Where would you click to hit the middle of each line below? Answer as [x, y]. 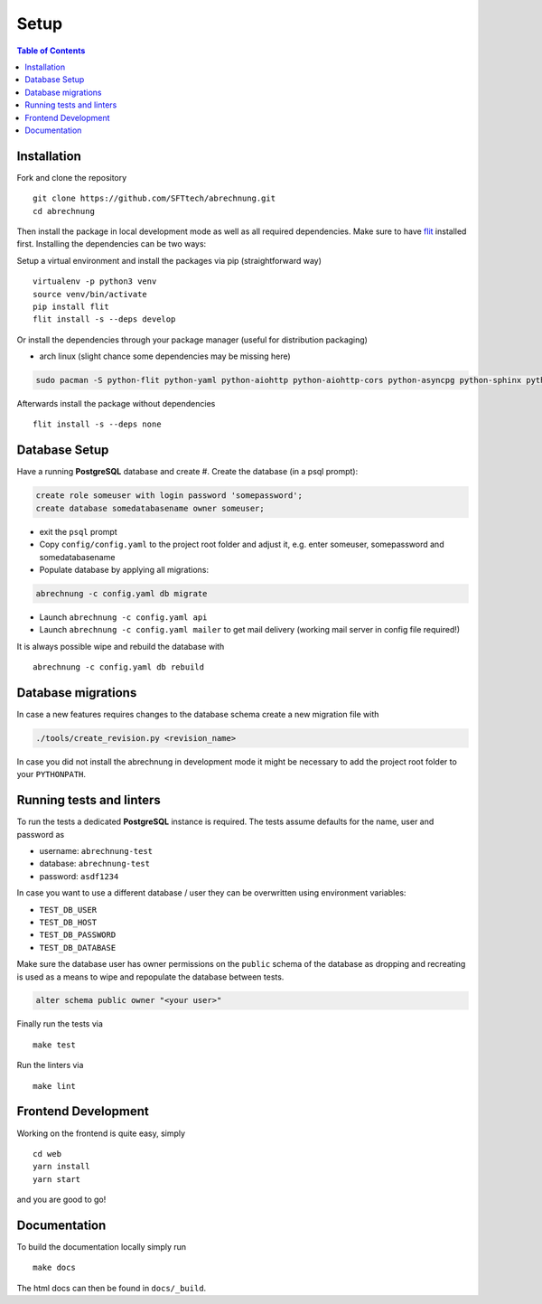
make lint [54, 1086]
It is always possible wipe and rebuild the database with [121, 646]
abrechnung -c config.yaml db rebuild [119, 667]
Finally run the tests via [60, 1024]
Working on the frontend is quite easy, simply [101, 1133]
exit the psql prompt [78, 531]
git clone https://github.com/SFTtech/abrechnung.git [154, 198]
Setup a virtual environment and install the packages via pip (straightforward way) [169, 260]
